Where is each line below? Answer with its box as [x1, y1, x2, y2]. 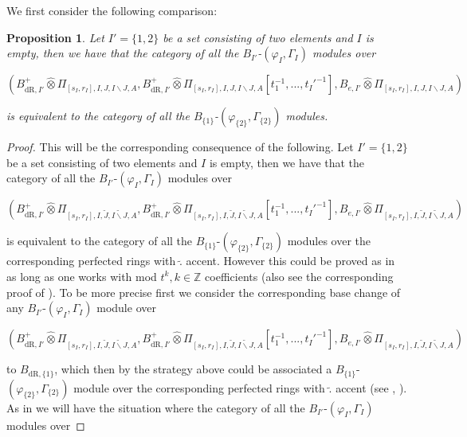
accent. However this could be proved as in [186, 252, 395, 269]
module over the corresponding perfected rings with [73, 379, 325, 396]
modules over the [287, 232, 371, 249]
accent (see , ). [336, 379, 407, 396]
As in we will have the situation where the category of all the [6, 399, 305, 416]
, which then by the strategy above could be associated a [54, 361, 332, 377]
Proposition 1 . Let [6, 29, 104, 45]
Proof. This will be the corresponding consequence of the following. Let [6, 139, 354, 155]
